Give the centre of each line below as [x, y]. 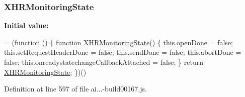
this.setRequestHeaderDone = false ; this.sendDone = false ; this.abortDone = [123, 52]
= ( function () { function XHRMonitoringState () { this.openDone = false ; [118, 42]
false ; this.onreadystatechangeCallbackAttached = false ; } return [104, 62]
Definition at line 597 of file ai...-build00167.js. [75, 89]
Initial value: [26, 25]
